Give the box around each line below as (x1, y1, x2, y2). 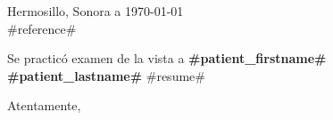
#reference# (7, 19, 77, 37)
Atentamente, (7, 96, 81, 115)
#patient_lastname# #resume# (7, 66, 205, 84)
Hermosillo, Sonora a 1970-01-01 (7, 2, 184, 20)
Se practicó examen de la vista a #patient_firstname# (7, 49, 327, 68)
